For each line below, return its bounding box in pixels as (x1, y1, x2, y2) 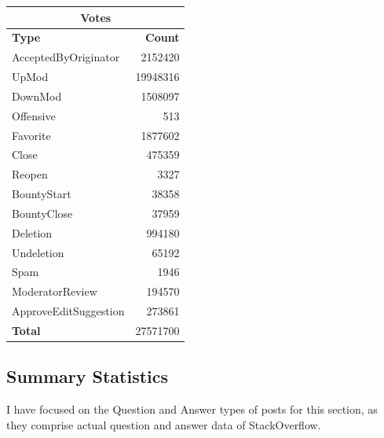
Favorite (12, 127, 51, 143)
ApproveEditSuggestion (12, 303, 125, 319)
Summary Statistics (6, 364, 169, 388)
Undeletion (12, 244, 64, 260)
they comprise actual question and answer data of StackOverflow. (6, 416, 321, 432)
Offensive (12, 107, 56, 123)
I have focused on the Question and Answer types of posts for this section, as (6, 401, 378, 418)
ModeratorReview (12, 283, 97, 300)
